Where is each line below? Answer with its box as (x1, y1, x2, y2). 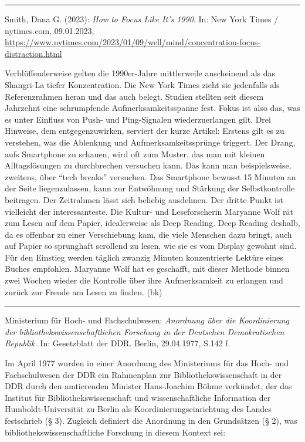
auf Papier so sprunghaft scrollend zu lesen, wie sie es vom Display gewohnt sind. (5, 239, 297, 252)
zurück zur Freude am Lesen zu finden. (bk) (5, 285, 162, 298)
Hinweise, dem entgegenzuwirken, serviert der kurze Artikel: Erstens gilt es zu (5, 124, 284, 137)
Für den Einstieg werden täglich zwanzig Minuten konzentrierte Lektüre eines (5, 251, 284, 263)
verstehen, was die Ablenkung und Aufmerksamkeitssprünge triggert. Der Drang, (5, 136, 296, 148)
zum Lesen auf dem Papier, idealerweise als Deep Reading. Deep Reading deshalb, (5, 217, 300, 229)
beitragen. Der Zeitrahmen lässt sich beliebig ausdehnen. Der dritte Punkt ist (5, 193, 283, 205)
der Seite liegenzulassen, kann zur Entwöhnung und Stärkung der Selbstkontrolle (5, 182, 295, 194)
